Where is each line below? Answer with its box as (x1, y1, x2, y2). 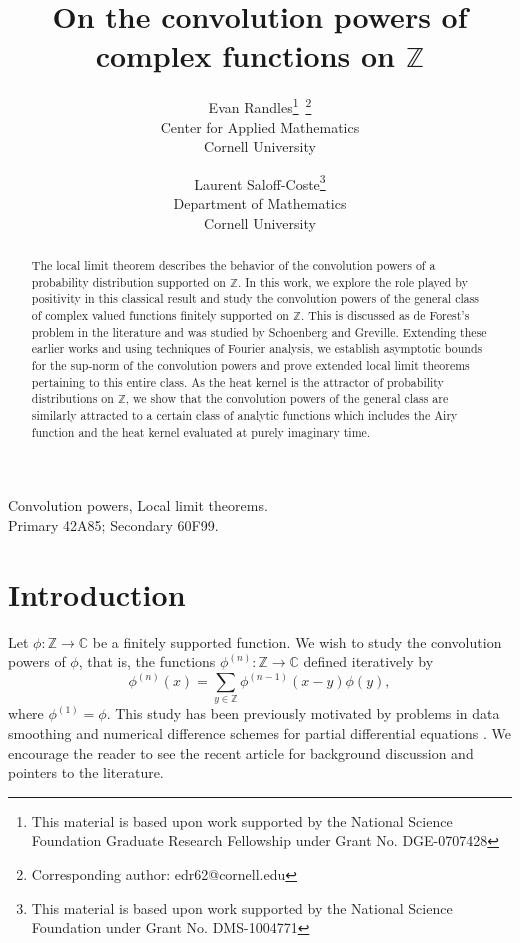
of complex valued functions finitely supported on (31, 306, 289, 323)
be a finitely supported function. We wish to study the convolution (92, 631, 502, 652)
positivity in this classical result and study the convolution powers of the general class (31, 290, 480, 307)
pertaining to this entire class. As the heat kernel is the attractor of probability (31, 373, 444, 390)
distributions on (31, 390, 114, 407)
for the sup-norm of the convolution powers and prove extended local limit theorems (31, 356, 470, 373)
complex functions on (95, 35, 395, 76)
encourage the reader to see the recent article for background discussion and (8, 742, 474, 763)
